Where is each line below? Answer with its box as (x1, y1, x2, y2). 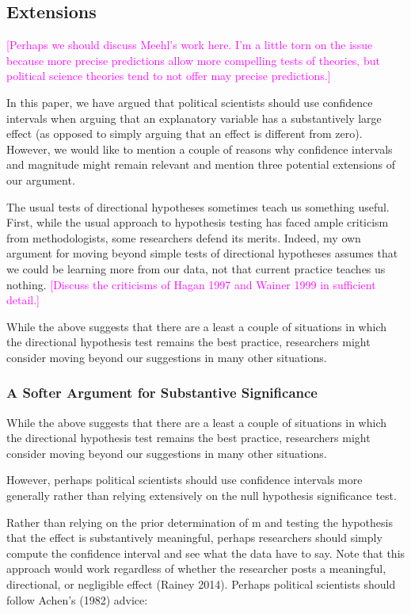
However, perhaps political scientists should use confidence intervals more (6, 471, 363, 488)
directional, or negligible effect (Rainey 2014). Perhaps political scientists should (6, 576, 396, 593)
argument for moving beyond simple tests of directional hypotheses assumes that (6, 245, 398, 261)
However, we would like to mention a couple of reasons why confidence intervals (6, 140, 393, 157)
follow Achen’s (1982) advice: (6, 591, 148, 608)
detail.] (6, 292, 40, 308)
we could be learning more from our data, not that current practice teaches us (6, 260, 386, 276)
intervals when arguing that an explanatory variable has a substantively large (6, 109, 382, 126)
